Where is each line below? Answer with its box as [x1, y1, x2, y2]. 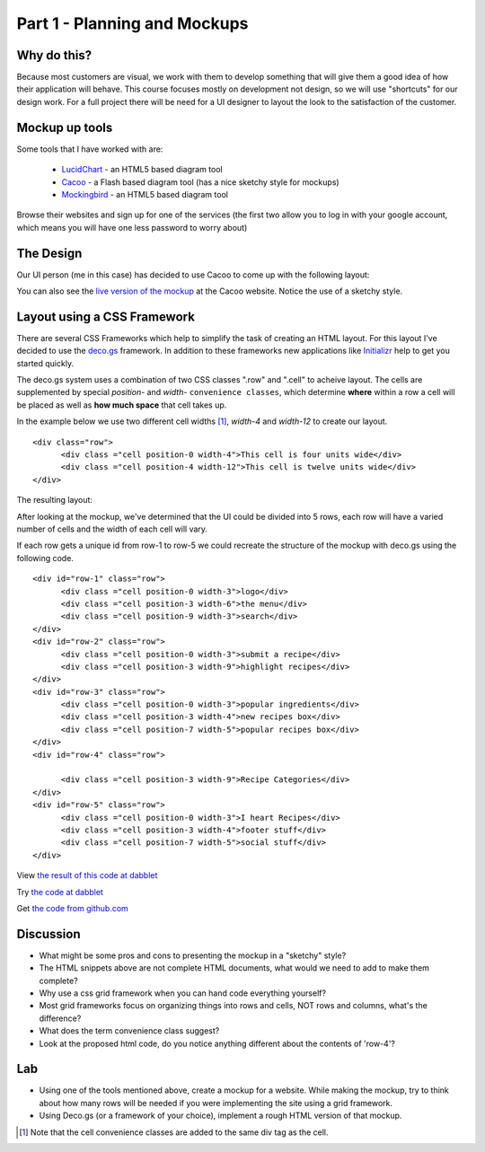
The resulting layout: [16, 495, 93, 506]
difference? [39, 1013, 82, 1024]
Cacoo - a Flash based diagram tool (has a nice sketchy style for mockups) [61, 176, 340, 188]
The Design [16, 245, 83, 260]
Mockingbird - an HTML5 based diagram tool [61, 189, 229, 199]
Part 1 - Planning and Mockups [16, 13, 249, 33]
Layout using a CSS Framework [16, 309, 195, 324]
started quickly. [16, 357, 75, 368]
